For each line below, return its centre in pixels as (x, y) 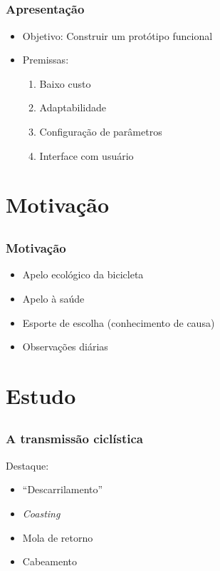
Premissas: (46, 60)
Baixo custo (65, 83)
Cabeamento (50, 561)
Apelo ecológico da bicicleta (83, 274)
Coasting (41, 513)
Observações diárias (65, 347)
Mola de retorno (58, 537)
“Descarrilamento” (63, 489)
